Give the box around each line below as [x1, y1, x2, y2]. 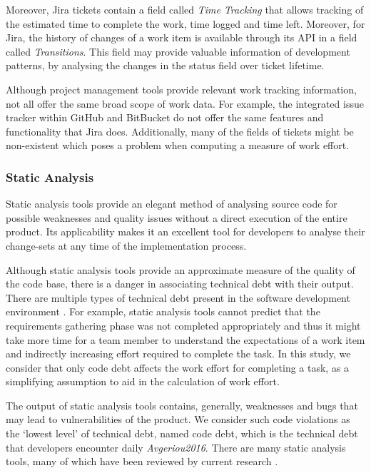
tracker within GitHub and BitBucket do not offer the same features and [6, 110, 324, 125]
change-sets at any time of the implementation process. [6, 238, 247, 253]
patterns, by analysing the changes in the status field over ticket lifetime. [6, 58, 325, 73]
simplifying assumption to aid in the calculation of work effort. [6, 374, 280, 389]
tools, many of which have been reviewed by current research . [6, 454, 278, 469]
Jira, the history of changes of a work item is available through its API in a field [6, 30, 357, 45]
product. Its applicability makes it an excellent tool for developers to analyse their [6, 224, 365, 239]
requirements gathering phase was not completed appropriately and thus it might [6, 317, 361, 332]
